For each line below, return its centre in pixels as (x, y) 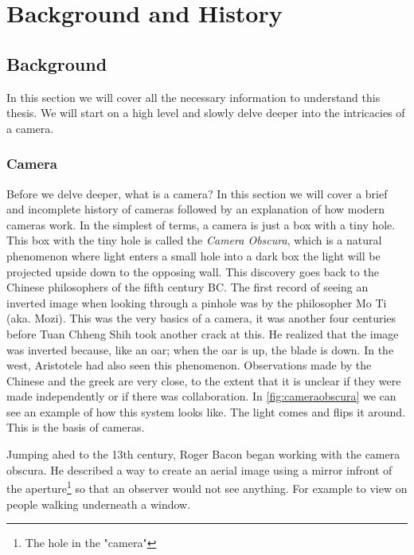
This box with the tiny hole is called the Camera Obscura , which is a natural (194, 240)
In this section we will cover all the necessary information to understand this (193, 97)
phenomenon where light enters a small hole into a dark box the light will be (193, 255)
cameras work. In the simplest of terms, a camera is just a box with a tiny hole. (201, 224)
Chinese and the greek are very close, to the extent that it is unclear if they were (204, 380)
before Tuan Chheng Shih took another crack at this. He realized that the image (203, 333)
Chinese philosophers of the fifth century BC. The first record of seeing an (187, 287)
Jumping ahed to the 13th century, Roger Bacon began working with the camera (203, 454)
